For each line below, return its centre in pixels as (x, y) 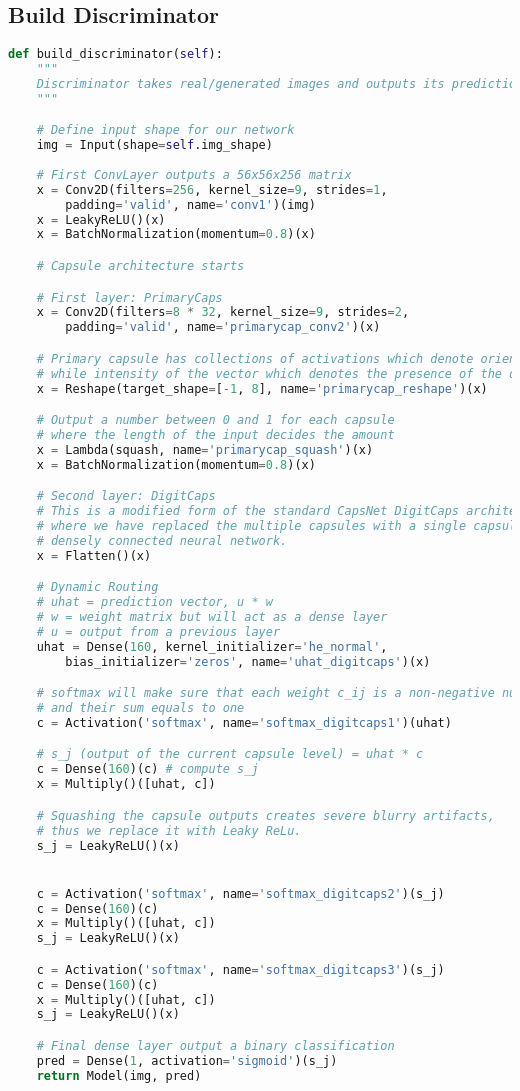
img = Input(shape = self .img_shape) (154, 145)
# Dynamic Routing (97, 587)
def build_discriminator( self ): (115, 54)
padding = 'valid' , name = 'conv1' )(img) (190, 204)
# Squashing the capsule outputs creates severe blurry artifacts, (265, 815)
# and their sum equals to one (140, 708)
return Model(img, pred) (119, 1075)
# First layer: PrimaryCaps (129, 297)
